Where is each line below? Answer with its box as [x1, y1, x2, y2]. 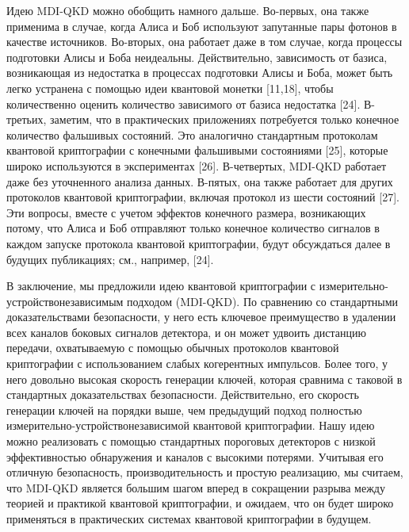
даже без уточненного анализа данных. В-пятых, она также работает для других [6, 173, 393, 189]
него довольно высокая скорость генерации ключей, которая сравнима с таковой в [6, 370, 403, 387]
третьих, [6, 111, 47, 128]
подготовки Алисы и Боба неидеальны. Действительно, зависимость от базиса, [6, 48, 388, 65]
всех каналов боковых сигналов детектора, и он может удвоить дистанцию [6, 323, 366, 340]
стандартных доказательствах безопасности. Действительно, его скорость [6, 386, 359, 403]
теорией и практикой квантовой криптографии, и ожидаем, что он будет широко [6, 495, 394, 511]
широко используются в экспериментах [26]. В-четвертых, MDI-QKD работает [6, 157, 387, 174]
